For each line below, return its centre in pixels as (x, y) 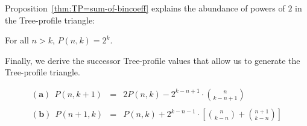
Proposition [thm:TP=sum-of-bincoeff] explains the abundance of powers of (145, 8)
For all (17, 40)
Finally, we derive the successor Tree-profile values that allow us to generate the (153, 60)
